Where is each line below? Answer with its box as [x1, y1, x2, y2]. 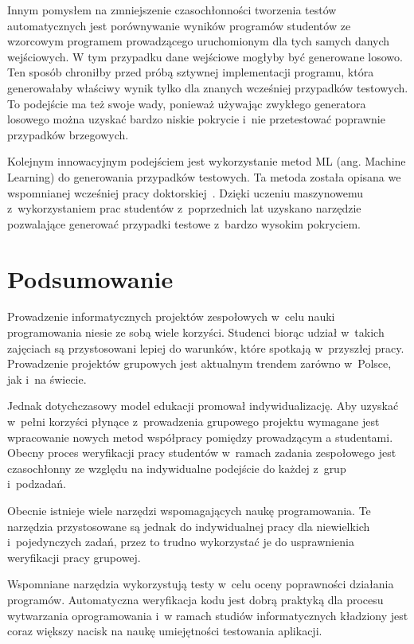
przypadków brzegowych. [7, 126, 129, 142]
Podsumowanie [7, 262, 174, 295]
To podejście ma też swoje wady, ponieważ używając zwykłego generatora [7, 95, 366, 111]
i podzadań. [7, 475, 66, 492]
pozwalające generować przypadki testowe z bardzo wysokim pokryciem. [7, 215, 361, 232]
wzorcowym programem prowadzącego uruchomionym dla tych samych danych [7, 33, 390, 49]
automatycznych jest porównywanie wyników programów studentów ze [7, 17, 351, 33]
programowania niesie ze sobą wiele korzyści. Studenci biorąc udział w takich [7, 324, 385, 341]
